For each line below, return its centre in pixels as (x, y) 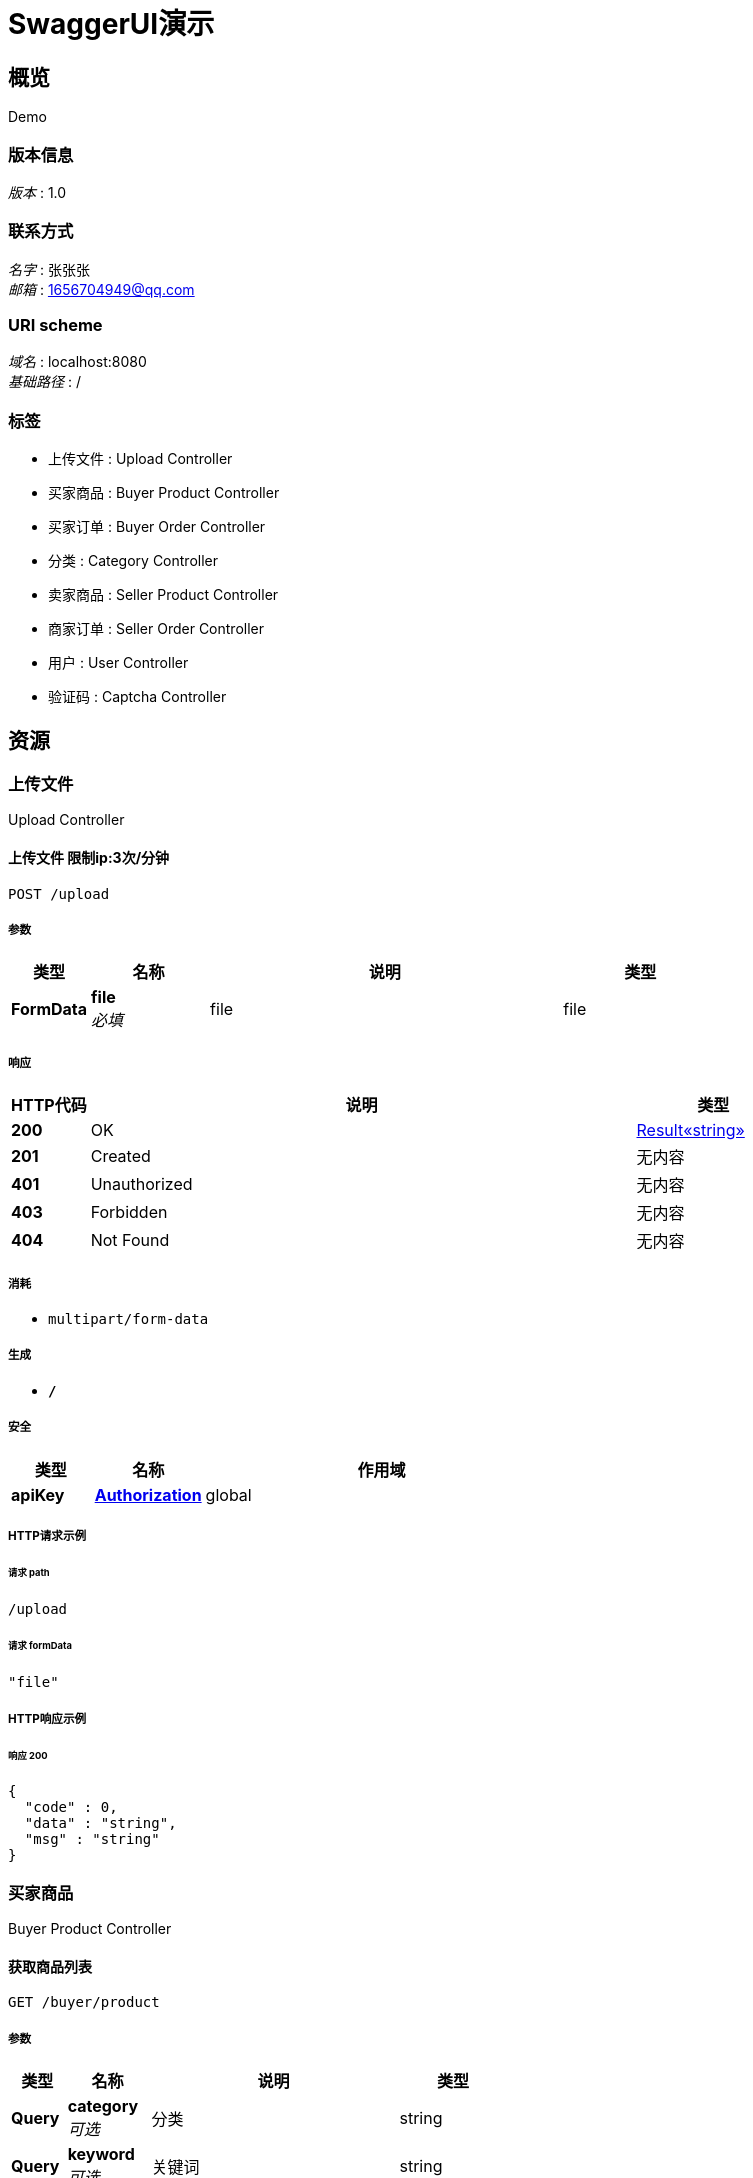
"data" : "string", (100, 1823)
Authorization (148, 1494)
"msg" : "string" (92, 1839)
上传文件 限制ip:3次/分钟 (89, 857)
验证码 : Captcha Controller (137, 697)
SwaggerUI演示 (111, 24)
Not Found (130, 1240)
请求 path (29, 1572)
